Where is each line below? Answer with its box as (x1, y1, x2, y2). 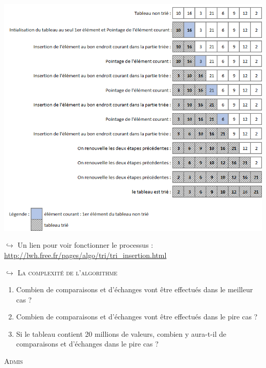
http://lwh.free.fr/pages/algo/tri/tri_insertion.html (4, 249, 167, 260)
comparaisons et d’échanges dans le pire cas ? (16, 338, 159, 349)
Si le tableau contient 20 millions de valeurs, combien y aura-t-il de (16, 328, 227, 339)
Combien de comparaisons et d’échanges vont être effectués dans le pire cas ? (16, 311, 258, 322)
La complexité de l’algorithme (17, 267, 118, 277)
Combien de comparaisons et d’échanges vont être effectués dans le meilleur (16, 284, 253, 295)
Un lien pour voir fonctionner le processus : (17, 240, 153, 250)
